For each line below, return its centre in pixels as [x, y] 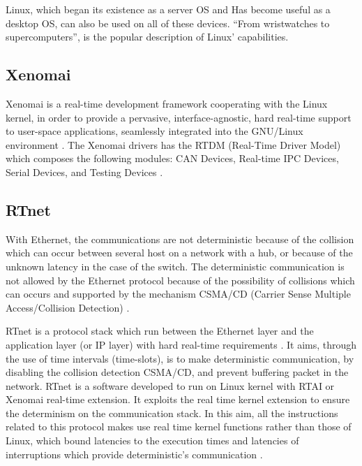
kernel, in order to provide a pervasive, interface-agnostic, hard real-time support [179, 117]
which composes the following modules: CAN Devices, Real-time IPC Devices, [172, 158]
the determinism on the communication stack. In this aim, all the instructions [172, 413]
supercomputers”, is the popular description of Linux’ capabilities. [147, 37]
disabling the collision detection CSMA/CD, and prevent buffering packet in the [177, 372]
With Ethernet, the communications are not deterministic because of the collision [180, 239]
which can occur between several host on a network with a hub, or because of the [179, 253]
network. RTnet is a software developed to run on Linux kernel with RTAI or [170, 385]
